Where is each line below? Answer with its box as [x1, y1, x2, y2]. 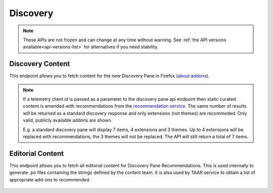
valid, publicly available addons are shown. [23, 117, 113, 123]
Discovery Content [9, 59, 70, 68]
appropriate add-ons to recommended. [9, 176, 91, 182]
